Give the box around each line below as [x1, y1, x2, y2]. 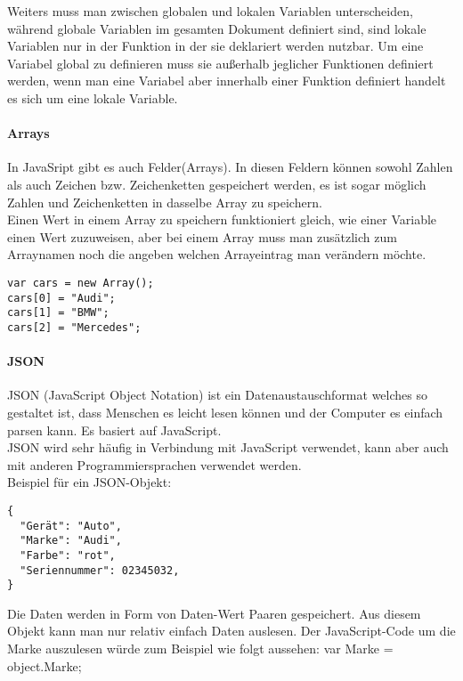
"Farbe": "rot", [20, 548, 116, 562]
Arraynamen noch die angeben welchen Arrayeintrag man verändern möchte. [7, 245, 426, 263]
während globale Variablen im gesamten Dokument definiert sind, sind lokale [7, 19, 426, 37]
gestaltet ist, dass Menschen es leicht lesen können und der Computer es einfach [7, 402, 443, 421]
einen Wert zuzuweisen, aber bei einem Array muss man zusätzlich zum [7, 227, 397, 246]
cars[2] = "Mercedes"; [7, 320, 142, 334]
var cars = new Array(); [7, 276, 154, 289]
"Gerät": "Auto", [20, 519, 122, 532]
